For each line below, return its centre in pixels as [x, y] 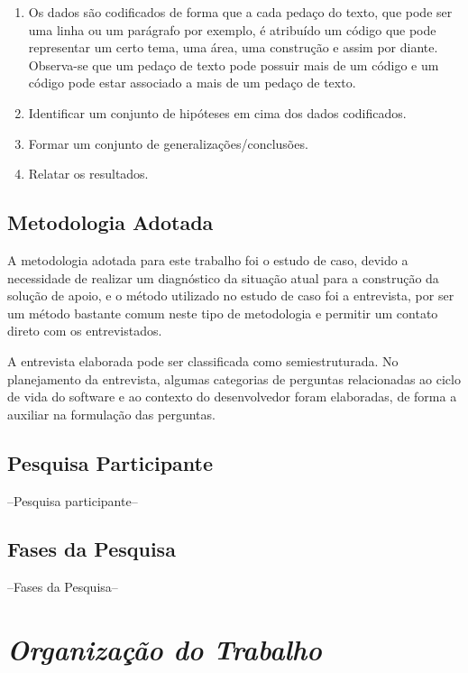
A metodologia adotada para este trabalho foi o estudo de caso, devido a [208, 259]
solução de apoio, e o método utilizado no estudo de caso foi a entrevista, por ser [231, 295]
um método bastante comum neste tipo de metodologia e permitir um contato [223, 313]
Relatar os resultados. [88, 174]
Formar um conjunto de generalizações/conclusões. [168, 143]
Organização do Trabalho [165, 650]
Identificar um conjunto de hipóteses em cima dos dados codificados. [217, 112]
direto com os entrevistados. [85, 331]
